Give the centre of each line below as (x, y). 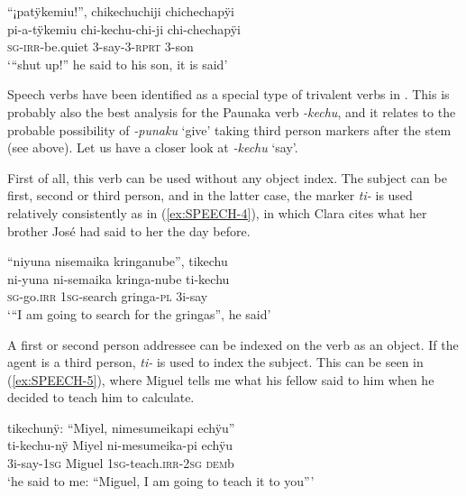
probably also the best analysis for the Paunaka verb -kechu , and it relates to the (232, 111)
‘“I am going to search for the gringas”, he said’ (139, 313)
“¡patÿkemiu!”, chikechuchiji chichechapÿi (121, 11)
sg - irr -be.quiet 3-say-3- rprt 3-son (101, 46)
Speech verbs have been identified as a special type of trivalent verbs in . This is (228, 94)
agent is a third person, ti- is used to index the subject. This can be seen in (215, 362)
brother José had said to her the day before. (129, 230)
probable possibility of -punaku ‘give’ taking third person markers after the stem (229, 129)
